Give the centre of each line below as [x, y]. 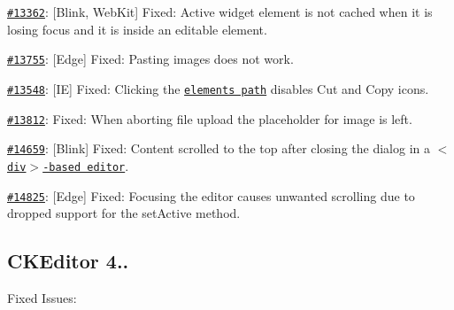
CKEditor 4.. [68, 261]
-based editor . [86, 165]
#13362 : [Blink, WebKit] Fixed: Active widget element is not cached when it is [220, 12]
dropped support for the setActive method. [124, 213]
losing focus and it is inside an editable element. [137, 29]
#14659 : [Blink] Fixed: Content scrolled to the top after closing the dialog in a [219, 148]
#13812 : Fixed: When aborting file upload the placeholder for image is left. [210, 118]
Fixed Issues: [42, 297]
